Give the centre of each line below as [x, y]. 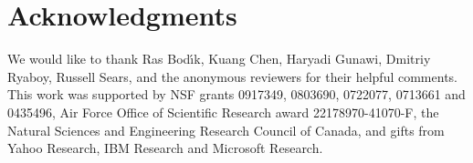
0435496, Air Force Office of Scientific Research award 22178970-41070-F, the [223, 112]
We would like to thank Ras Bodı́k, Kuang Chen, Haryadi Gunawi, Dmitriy [219, 59]
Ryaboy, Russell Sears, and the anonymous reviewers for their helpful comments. [232, 76]
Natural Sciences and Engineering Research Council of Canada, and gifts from [226, 130]
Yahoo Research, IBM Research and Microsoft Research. [165, 148]
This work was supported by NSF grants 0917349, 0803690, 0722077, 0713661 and [236, 94]
